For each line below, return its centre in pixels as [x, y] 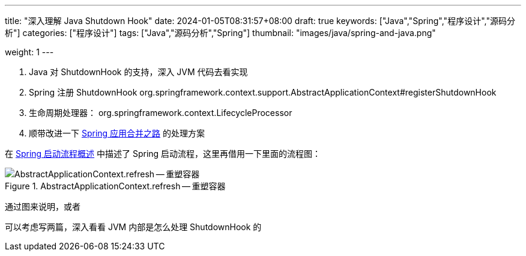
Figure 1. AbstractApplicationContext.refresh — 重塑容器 [115, 186]
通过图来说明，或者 [43, 206]
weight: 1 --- [29, 52]
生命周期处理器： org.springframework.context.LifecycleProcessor [161, 113]
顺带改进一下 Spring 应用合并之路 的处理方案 [117, 133]
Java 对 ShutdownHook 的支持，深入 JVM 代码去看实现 [138, 72]
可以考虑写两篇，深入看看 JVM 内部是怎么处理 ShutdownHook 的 [133, 227]
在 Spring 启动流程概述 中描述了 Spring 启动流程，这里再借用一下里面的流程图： [163, 154]
